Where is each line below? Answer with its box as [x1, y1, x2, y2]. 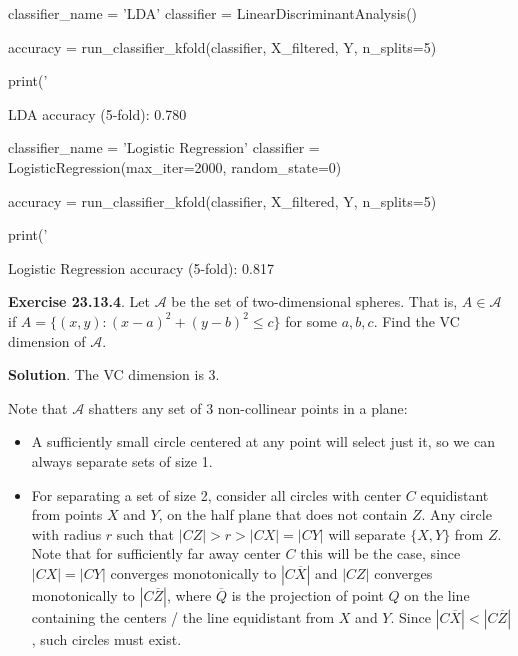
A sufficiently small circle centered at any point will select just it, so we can [31, 431, 495, 452]
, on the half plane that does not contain [158, 504, 408, 525]
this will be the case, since [300, 543, 461, 564]
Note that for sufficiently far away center [31, 543, 281, 564]
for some [285, 310, 338, 331]
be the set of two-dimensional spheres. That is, [171, 291, 458, 312]
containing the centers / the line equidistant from [31, 606, 335, 627]
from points [31, 504, 103, 525]
